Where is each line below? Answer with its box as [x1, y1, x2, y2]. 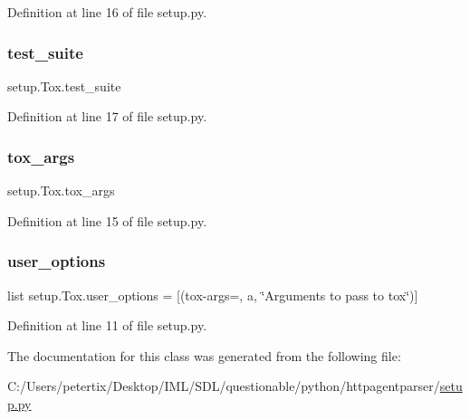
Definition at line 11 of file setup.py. [7, 316, 207, 335]
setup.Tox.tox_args [7, 181, 115, 200]
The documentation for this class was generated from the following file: [7, 346, 401, 365]
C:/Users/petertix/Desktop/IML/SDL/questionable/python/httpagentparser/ [7, 376, 440, 395]
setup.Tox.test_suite [7, 76, 121, 95]
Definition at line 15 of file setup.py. [7, 211, 207, 230]
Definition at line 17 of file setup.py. [7, 107, 207, 126]
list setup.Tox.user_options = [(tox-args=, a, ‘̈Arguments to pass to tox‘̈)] [7, 285, 418, 304]
